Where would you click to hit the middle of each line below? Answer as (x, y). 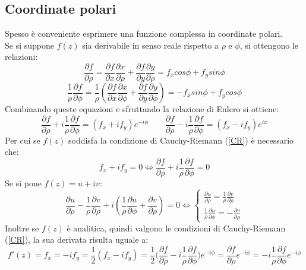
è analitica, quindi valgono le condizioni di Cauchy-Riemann (176, 228)
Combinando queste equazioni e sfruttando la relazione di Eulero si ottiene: (142, 109)
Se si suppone (29, 45)
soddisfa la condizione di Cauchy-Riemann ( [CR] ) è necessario (181, 140)
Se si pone (23, 182)
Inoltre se (22, 228)
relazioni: (21, 57)
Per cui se (23, 140)
